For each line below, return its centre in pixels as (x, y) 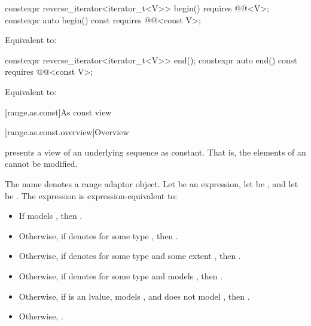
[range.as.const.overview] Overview (67, 132)
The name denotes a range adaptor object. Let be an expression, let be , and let (152, 183)
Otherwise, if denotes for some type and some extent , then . (130, 256)
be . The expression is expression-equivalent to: (91, 195)
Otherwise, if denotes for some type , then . (98, 235)
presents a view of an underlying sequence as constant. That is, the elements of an (155, 152)
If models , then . (51, 216)
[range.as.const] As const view (58, 112)
